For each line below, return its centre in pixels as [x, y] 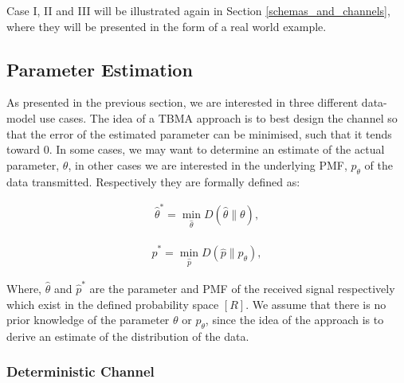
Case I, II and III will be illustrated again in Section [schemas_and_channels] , [198, 10]
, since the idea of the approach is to [294, 320]
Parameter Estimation [100, 69]
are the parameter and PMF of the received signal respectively [242, 288]
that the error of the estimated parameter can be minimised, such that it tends [199, 133]
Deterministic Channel [80, 371]
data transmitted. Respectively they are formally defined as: [153, 181]
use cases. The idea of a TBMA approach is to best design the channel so [218, 117]
